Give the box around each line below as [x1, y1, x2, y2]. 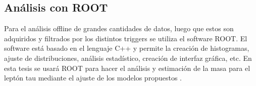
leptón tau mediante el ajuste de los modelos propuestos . [4, 72, 182, 83]
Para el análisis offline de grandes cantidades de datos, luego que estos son [4, 23, 234, 34]
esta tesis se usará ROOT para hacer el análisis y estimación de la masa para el [4, 62, 250, 73]
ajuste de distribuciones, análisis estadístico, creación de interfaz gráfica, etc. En [4, 52, 252, 63]
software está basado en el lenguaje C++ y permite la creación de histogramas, [4, 43, 249, 53]
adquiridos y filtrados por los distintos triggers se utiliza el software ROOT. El [4, 33, 247, 43]
